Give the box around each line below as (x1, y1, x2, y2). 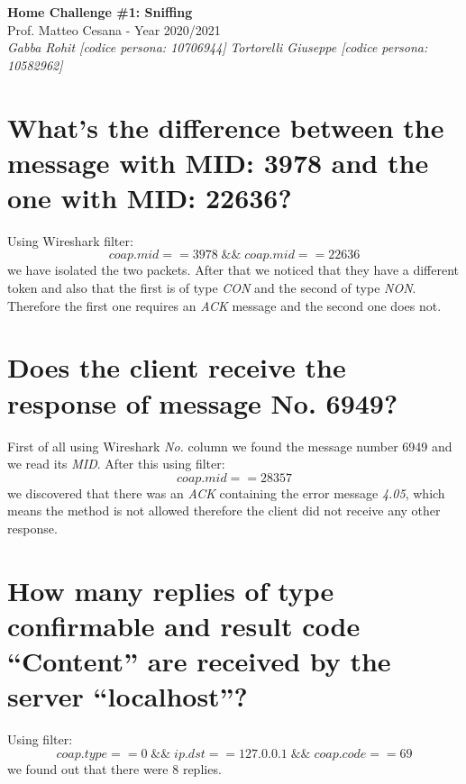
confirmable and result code (7, 606, 361, 643)
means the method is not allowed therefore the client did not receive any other (7, 501, 441, 520)
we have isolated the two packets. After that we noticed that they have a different (7, 260, 460, 279)
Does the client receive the (7, 349, 346, 386)
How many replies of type (7, 571, 334, 608)
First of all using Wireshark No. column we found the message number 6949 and (7, 436, 452, 455)
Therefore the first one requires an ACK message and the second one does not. (7, 296, 442, 315)
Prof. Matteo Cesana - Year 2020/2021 (7, 20, 221, 39)
